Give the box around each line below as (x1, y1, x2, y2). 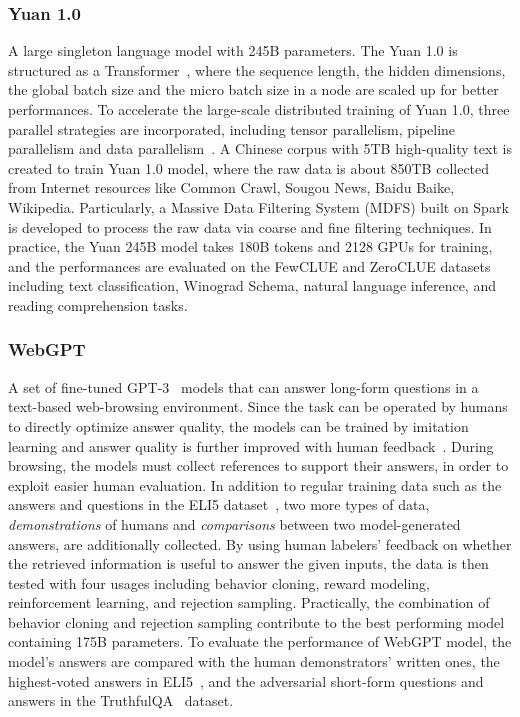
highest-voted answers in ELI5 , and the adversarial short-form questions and (8, 670, 484, 691)
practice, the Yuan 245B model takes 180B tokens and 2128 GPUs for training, (8, 236, 493, 257)
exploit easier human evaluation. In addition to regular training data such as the (8, 474, 502, 495)
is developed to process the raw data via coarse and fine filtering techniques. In (8, 216, 492, 237)
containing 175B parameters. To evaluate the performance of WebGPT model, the (8, 631, 512, 652)
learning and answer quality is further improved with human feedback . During (8, 435, 494, 456)
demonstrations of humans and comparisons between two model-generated (8, 513, 461, 534)
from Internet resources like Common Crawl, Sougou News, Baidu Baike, (8, 177, 455, 198)
